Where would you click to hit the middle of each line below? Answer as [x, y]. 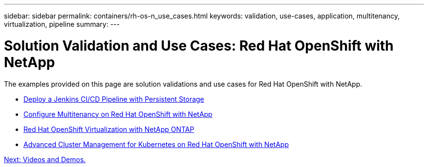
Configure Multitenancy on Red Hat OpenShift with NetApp [118, 114]
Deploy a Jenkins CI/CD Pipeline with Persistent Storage [114, 99]
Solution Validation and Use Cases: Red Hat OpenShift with [199, 46]
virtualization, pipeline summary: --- [62, 24]
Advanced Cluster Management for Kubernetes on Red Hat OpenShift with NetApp [156, 144]
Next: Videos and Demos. [45, 159]
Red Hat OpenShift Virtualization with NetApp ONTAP [109, 129]
